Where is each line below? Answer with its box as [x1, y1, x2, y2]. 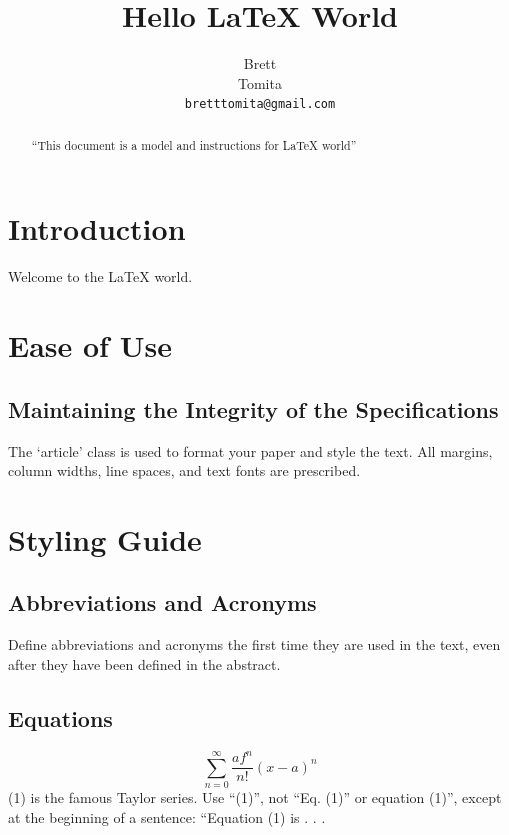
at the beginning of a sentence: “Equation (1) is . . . [8, 806, 326, 827]
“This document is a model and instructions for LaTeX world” [31, 136, 357, 153]
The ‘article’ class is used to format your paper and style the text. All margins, [8, 440, 493, 461]
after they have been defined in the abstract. [8, 653, 281, 674]
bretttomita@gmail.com [184, 97, 336, 112]
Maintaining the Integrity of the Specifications [8, 393, 499, 424]
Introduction [8, 208, 186, 249]
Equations [8, 702, 113, 733]
